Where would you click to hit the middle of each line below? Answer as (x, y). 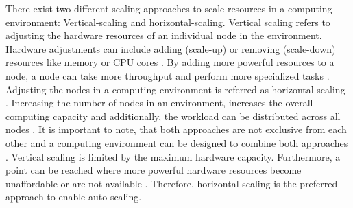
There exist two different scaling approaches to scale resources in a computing (169, 8)
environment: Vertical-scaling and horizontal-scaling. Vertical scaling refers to (168, 22)
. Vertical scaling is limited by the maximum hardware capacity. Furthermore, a (173, 156)
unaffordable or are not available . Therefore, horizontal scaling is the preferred (172, 183)
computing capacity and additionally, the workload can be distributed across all (173, 116)
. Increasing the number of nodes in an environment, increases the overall (159, 103)
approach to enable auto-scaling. (74, 197)
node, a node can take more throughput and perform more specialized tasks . (168, 75)
